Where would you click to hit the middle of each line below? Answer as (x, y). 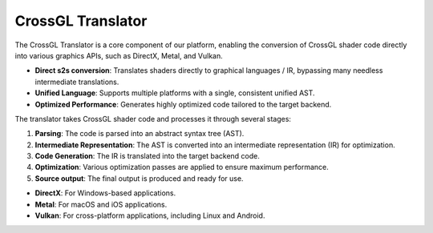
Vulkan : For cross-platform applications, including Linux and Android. (150, 215)
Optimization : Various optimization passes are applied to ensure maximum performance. (182, 167)
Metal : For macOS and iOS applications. (101, 204)
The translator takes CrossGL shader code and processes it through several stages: (153, 119)
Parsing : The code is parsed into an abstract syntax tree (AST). (140, 134)
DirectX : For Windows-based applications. (105, 193)
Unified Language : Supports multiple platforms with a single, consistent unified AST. (175, 93)
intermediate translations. (77, 82)
